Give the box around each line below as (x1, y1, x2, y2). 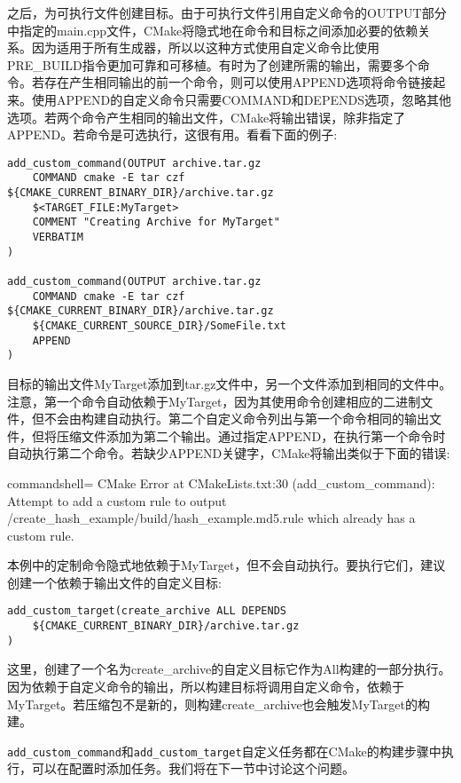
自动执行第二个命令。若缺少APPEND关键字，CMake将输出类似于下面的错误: (7, 444, 450, 463)
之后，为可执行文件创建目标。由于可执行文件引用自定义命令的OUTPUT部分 (7, 4, 447, 21)
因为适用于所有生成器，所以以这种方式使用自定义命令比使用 (31, 38, 379, 57)
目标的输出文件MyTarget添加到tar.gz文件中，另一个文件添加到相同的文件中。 (7, 374, 452, 392)
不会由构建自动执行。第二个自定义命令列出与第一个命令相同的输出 (43, 409, 429, 428)
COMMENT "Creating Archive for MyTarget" (32, 216, 280, 229)
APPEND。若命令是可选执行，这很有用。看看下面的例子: (7, 125, 338, 144)
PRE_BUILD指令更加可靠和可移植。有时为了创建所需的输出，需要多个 (7, 55, 418, 74)
